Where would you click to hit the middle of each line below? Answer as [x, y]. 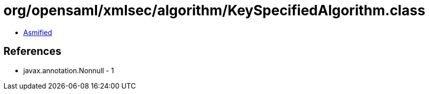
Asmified [38, 32]
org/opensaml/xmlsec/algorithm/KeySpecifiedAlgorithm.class [214, 10]
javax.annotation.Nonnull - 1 [69, 70]
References [32, 51]
